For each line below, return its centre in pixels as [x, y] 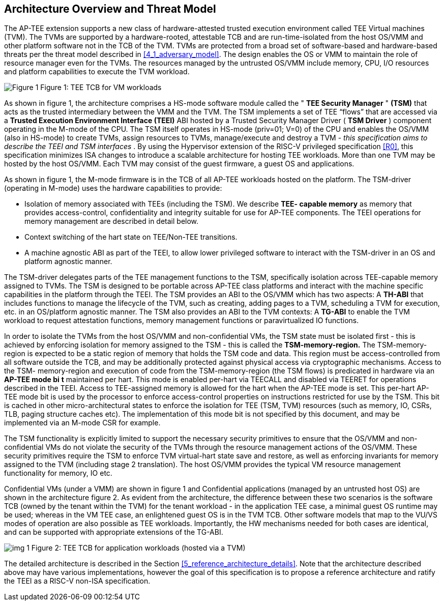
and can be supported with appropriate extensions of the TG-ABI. [114, 532]
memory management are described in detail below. [112, 221]
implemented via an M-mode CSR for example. [82, 423]
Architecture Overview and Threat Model [110, 9]
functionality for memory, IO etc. [58, 473]
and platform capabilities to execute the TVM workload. [97, 72]
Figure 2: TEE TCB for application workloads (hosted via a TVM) [138, 548]
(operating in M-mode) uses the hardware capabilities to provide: [113, 188]
